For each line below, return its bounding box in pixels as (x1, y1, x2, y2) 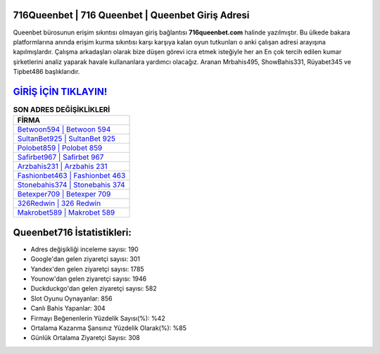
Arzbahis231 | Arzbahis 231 (17, 162, 108, 172)
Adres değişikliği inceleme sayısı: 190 (30, 245, 139, 253)
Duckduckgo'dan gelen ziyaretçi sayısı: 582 (30, 284, 158, 293)
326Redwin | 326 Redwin (17, 198, 101, 208)
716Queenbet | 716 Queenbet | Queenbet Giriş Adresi (13, 9, 250, 21)
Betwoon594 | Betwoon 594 (17, 125, 111, 134)
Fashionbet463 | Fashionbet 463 (17, 171, 126, 181)
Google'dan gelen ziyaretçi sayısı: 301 (30, 255, 141, 263)
